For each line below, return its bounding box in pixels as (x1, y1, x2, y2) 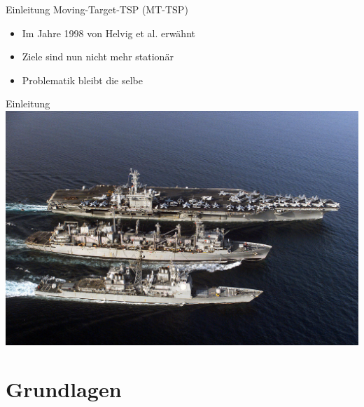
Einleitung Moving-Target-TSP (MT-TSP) (6, 2, 188, 16)
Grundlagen (6, 375, 122, 403)
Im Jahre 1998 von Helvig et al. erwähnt (22, 25, 195, 40)
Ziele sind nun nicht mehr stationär (22, 49, 174, 64)
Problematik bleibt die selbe (22, 72, 143, 87)
